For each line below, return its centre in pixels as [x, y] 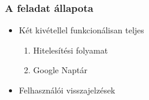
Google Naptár [60, 70]
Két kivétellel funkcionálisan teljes [81, 30]
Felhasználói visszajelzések [67, 90]
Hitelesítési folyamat [71, 50]
